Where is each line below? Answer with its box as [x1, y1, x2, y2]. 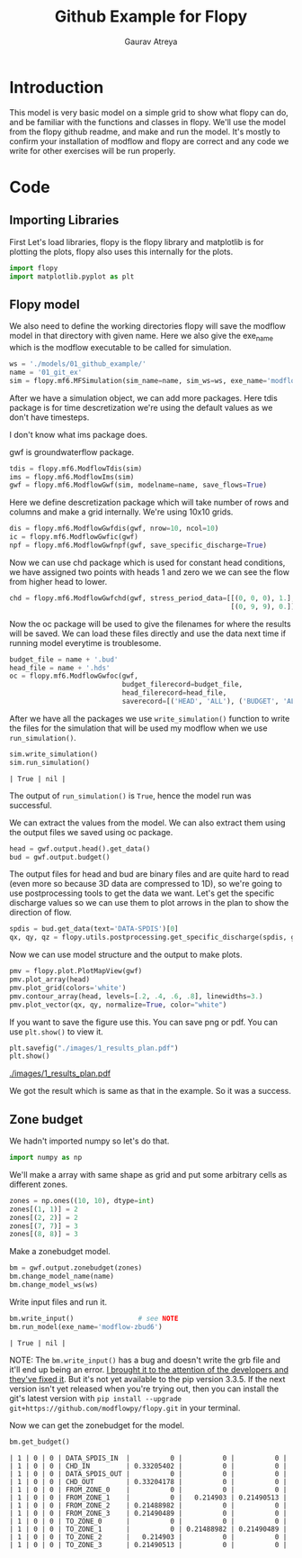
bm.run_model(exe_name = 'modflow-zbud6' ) [9, 1322, 164, 1331]
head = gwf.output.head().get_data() [9, 844, 151, 853]
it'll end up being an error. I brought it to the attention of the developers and [9, 1363, 289, 1375]
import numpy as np [9, 1153, 83, 1162]
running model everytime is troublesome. [9, 637, 162, 648]
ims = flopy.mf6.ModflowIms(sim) [9, 472, 135, 481]
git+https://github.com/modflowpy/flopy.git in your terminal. [9, 1402, 241, 1413]
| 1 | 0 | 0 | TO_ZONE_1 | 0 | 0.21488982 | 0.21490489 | [9, 1525, 288, 1534]
